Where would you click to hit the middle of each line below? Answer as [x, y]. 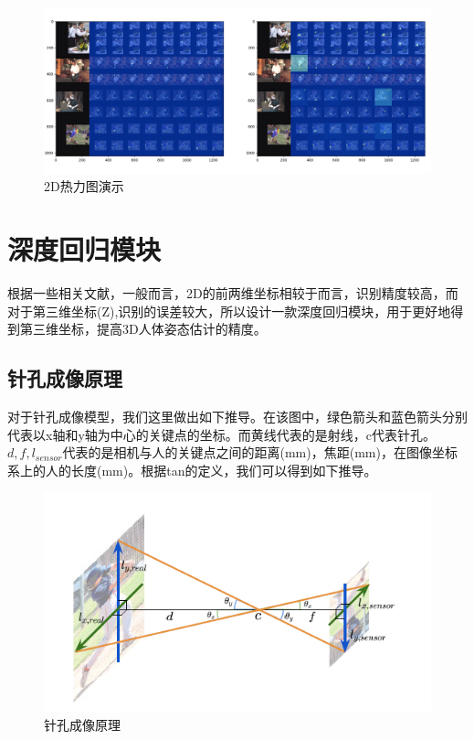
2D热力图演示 [84, 186]
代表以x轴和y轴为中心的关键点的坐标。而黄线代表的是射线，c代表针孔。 [221, 434]
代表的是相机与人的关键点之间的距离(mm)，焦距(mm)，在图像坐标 [260, 452]
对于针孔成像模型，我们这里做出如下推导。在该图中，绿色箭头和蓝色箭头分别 [237, 417]
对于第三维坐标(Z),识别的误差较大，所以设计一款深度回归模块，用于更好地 [229, 311]
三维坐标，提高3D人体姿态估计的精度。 [149, 329]
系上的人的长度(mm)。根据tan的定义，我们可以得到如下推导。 [192, 470]
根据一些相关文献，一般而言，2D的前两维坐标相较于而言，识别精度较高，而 [233, 293]
